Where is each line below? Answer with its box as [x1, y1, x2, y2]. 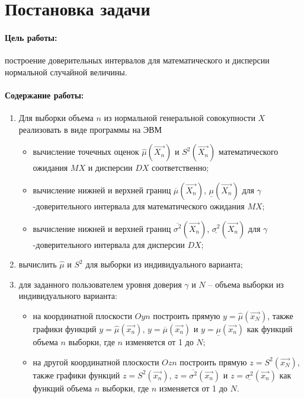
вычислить [18, 258, 57, 270]
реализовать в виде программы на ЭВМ [18, 123, 162, 135]
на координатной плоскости [33, 309, 132, 321]
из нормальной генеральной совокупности [104, 112, 255, 124]
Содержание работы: [5, 88, 84, 101]
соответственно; [152, 161, 209, 174]
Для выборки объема [18, 112, 94, 124]
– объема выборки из [208, 278, 284, 290]
